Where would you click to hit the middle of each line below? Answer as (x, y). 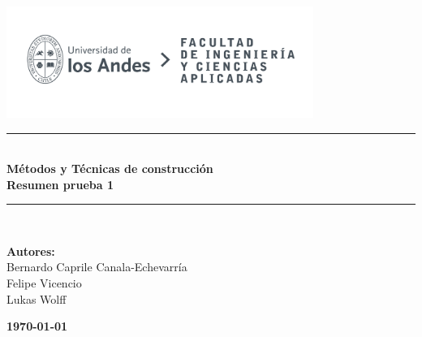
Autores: (31, 251)
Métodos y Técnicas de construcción (110, 168)
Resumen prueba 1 (60, 184)
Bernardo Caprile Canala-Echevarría (97, 267)
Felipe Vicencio (44, 283)
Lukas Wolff (37, 298)
